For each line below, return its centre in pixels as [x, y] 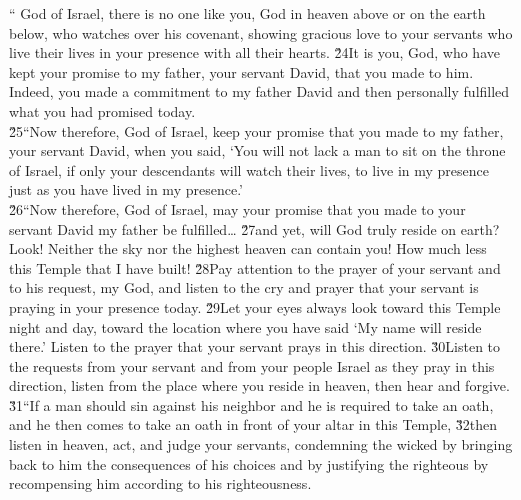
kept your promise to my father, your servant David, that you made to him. [241, 71]
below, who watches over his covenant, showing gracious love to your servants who [261, 32]
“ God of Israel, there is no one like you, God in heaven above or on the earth [247, 13]
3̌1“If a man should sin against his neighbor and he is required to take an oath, [251, 404]
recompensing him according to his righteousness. [160, 483]
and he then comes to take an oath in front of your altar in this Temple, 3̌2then [253, 424]
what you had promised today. [102, 110]
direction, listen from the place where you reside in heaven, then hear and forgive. [259, 385]
